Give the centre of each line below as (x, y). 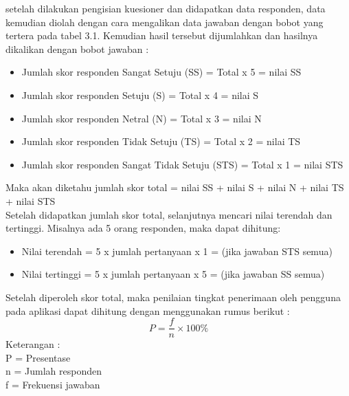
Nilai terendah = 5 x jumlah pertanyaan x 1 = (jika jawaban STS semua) (177, 251)
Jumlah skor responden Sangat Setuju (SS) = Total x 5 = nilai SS (161, 72)
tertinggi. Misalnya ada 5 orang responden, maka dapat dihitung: (143, 228)
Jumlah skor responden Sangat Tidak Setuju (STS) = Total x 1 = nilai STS (182, 164)
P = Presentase (38, 357)
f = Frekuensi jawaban (53, 384)
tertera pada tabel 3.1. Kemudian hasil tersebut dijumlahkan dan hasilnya (162, 35)
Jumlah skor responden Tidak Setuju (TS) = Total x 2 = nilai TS (161, 141)
